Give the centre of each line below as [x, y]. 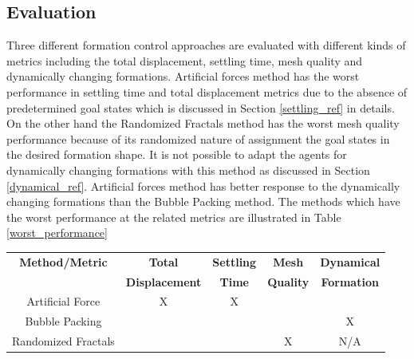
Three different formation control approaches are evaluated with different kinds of [206, 45]
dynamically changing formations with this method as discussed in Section [188, 170]
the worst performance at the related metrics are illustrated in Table [174, 217]
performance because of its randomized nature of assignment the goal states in [198, 138]
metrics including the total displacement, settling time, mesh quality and [185, 60]
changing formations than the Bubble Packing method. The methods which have [203, 201]
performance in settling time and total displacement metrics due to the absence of [207, 91]
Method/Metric [63, 261]
